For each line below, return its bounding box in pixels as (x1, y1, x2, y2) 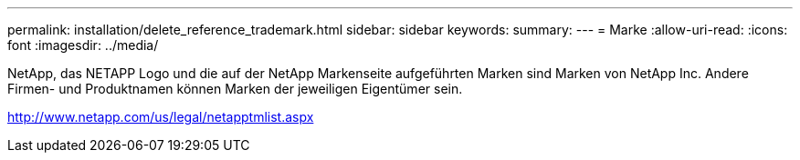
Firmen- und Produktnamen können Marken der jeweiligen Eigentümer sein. (7, 81, 463, 96)
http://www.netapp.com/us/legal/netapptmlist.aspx (7, 109, 314, 125)
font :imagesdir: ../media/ (7, 37, 159, 53)
